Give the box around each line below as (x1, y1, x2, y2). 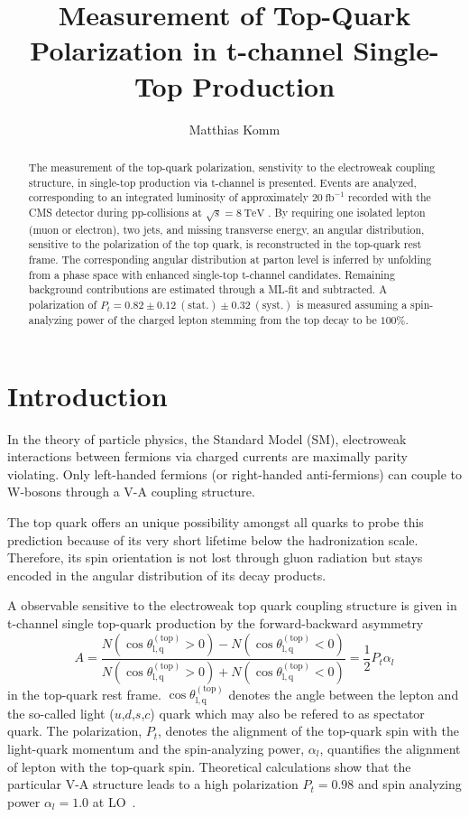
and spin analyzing (357, 775, 462, 794)
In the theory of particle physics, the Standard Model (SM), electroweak (7, 429, 407, 448)
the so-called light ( (7, 703, 115, 722)
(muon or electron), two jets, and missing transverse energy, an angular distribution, (28, 221, 425, 237)
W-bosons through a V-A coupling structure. (7, 482, 255, 501)
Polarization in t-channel (30, 32, 344, 69)
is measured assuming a (296, 297, 408, 312)
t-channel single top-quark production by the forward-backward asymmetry (7, 614, 424, 633)
